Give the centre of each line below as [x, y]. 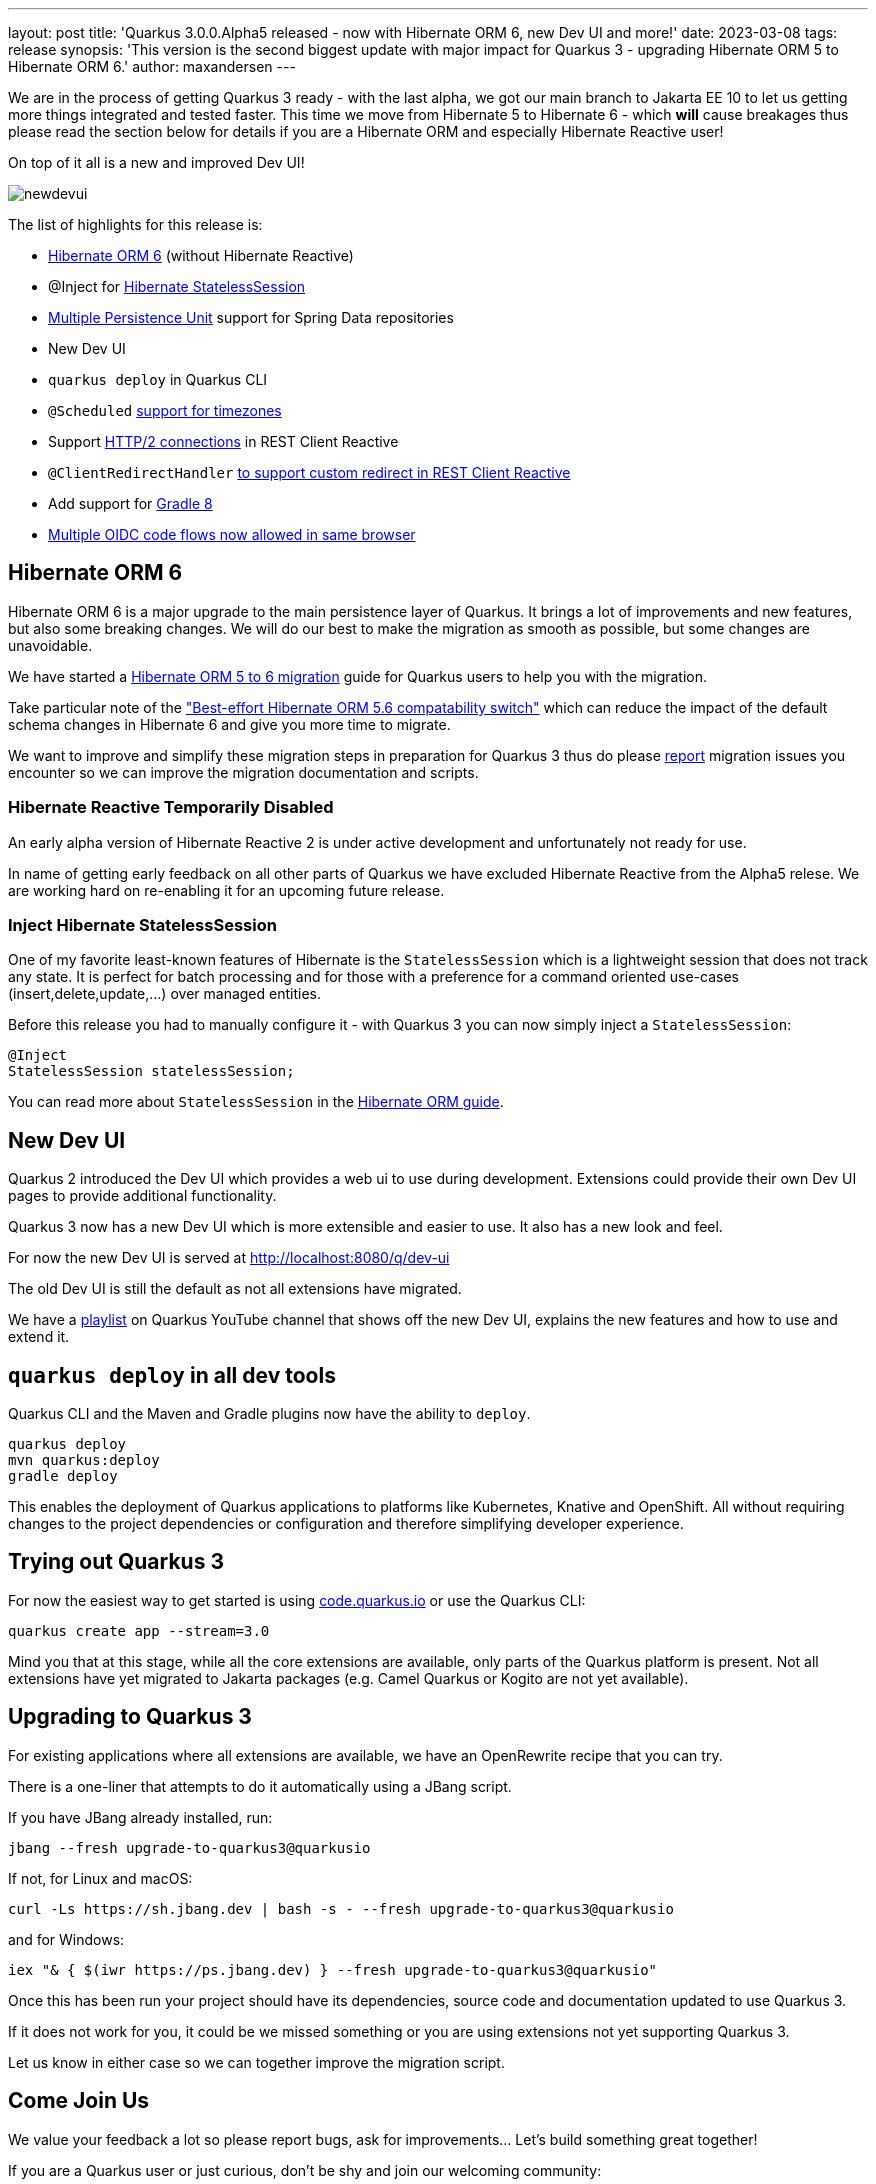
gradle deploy [63, 1476]
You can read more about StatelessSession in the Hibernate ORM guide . [256, 1102]
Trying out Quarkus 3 [116, 1562]
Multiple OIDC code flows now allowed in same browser [232, 534]
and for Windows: [66, 1939]
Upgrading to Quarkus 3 [130, 1717]
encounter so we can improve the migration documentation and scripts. [243, 772]
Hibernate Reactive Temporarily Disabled [171, 807]
